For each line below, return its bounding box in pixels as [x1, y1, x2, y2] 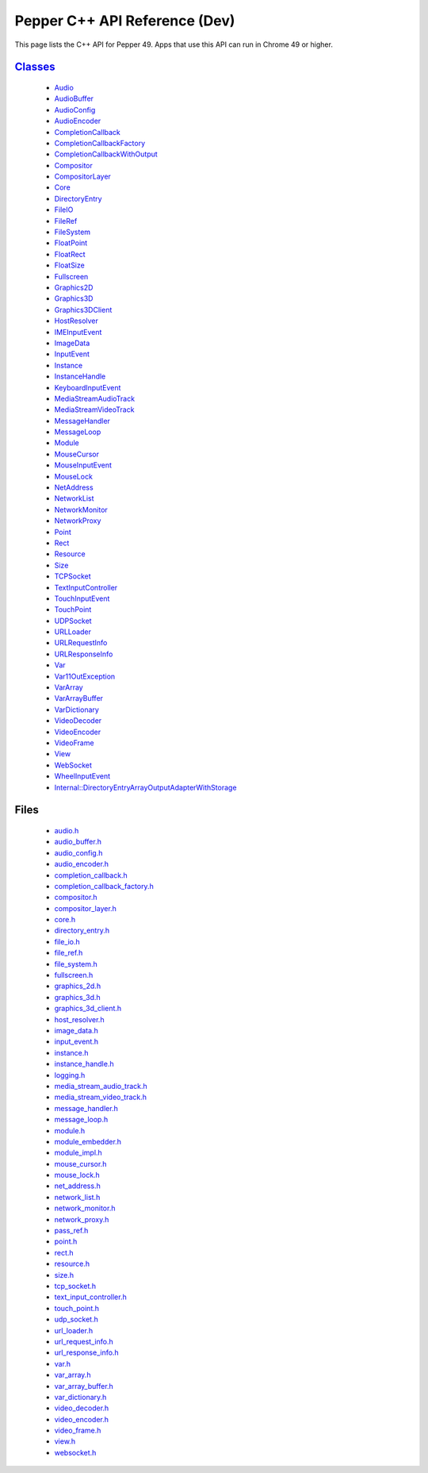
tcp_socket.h [54, 1281, 97, 1290]
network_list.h [54, 1192, 101, 1202]
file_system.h [54, 959, 98, 968]
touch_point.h [54, 1303, 99, 1313]
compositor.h [54, 893, 97, 902]
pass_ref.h [54, 1226, 89, 1236]
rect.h [54, 1248, 75, 1257]
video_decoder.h [54, 1403, 109, 1413]
